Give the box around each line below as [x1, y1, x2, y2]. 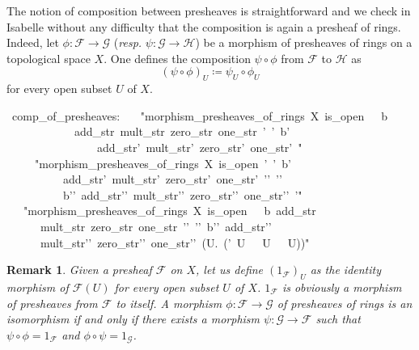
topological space [6, 49, 91, 66]
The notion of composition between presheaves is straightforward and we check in [6, 2, 411, 19]
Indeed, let [6, 34, 59, 51]
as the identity [310, 261, 381, 278]
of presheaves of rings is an [277, 294, 413, 311]
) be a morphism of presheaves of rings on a [195, 34, 413, 51]
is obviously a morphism [281, 278, 402, 295]
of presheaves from [6, 294, 98, 311]
